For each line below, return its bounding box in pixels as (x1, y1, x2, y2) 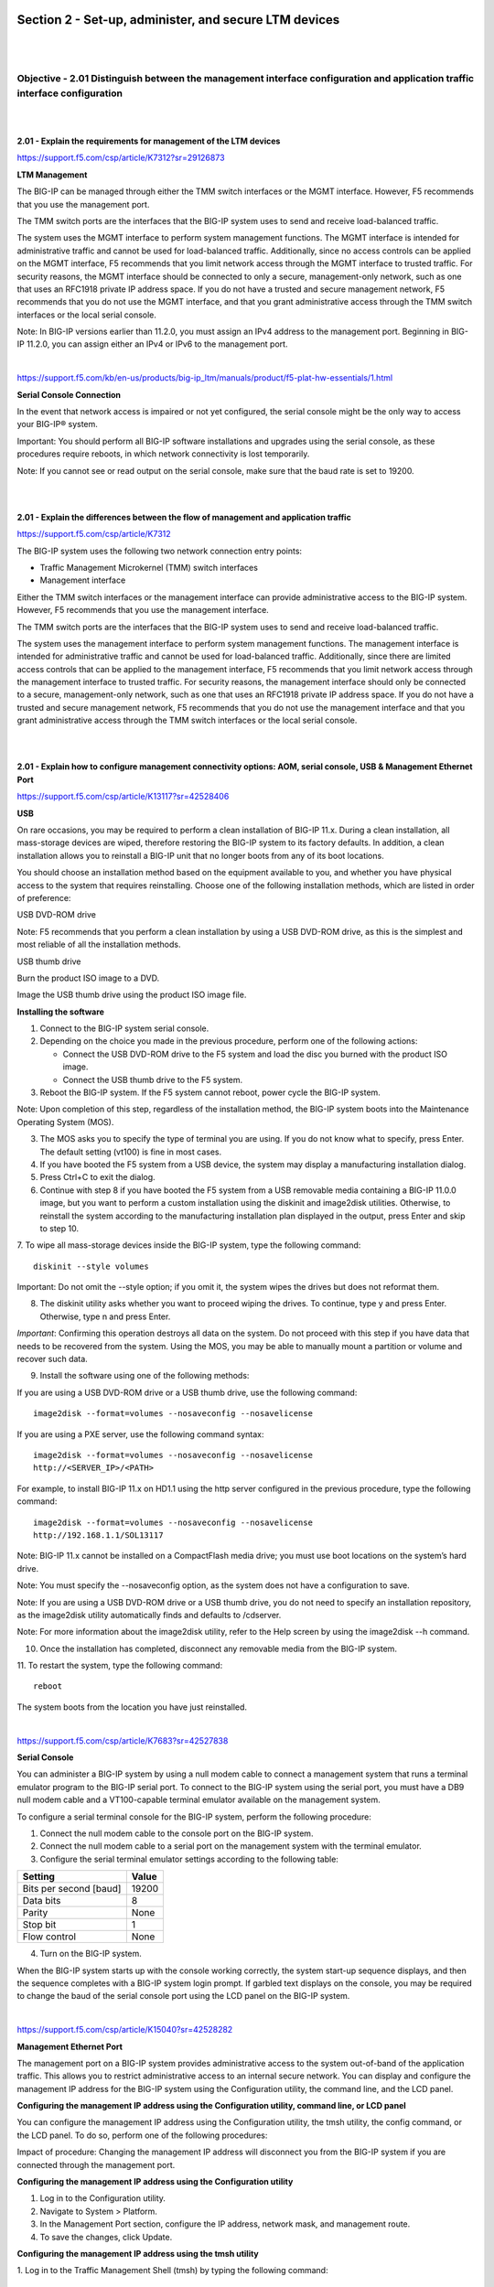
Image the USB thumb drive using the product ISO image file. (16, 989, 247, 1001)
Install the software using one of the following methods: (39, 1370, 250, 1381)
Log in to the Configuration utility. (39, 2193, 166, 2204)
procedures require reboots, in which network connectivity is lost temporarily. (16, 448, 310, 459)
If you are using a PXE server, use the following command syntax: (16, 1428, 264, 1440)
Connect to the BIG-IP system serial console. (39, 1023, 209, 1034)
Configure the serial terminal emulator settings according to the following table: (39, 1853, 338, 1864)
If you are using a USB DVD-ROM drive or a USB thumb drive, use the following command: (16, 1387, 358, 1398)
